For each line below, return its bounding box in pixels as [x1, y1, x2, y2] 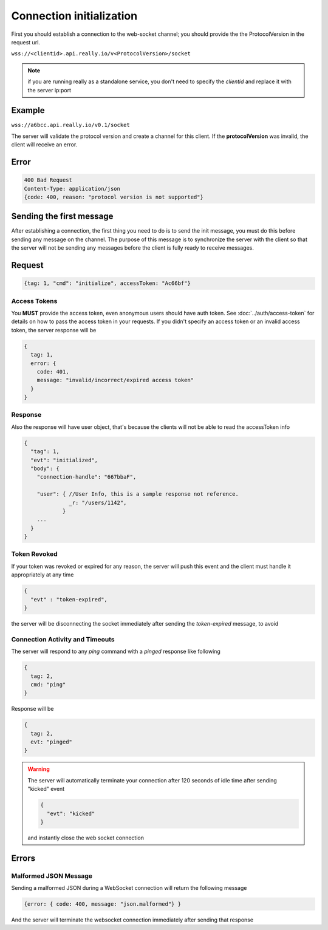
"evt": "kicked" [46, 810, 95, 817]
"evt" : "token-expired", [30, 596, 108, 603]
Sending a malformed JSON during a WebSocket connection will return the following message [11, 884, 247, 892]
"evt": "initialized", [30, 456, 98, 463]
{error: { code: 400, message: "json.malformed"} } [24, 901, 182, 908]
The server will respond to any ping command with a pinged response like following [11, 648, 221, 655]
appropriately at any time [11, 571, 74, 578]
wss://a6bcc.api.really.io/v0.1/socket [11, 121, 130, 129]
